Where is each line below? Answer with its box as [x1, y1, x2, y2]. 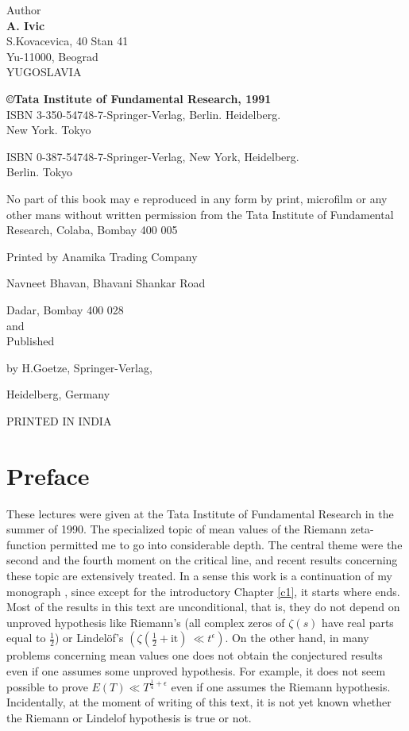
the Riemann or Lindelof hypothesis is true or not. [6, 710, 252, 726]
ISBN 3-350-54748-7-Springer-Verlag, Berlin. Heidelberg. [6, 106, 281, 122]
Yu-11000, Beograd [6, 48, 98, 64]
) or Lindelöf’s [54, 629, 124, 646]
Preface [6, 459, 90, 491]
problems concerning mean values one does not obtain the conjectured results [6, 647, 383, 664]
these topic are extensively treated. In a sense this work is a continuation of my [6, 567, 392, 583]
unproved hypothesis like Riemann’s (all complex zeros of [6, 614, 285, 630]
